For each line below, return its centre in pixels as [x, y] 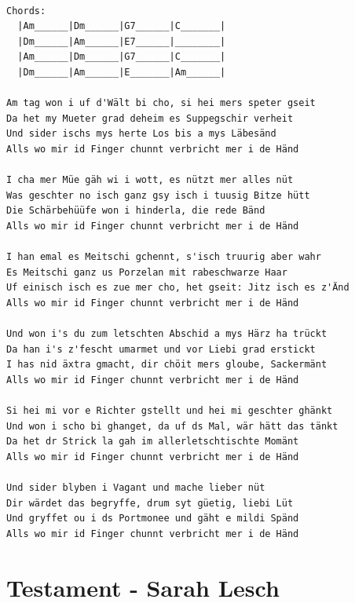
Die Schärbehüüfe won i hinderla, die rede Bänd [136, 211]
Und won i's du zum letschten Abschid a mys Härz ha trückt [167, 334]
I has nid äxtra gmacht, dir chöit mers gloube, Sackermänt [167, 365]
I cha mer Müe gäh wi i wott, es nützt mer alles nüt [150, 180]
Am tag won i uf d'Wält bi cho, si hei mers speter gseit [161, 103]
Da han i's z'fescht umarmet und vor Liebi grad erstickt [161, 349]
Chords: [26, 11]
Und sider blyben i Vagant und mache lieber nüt [136, 488]
